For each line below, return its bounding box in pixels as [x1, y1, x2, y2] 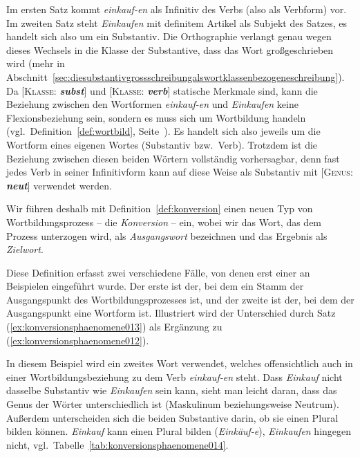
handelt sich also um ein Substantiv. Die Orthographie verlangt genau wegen [6, 29, 332, 44]
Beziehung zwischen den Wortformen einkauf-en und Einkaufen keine [6, 97, 299, 111]
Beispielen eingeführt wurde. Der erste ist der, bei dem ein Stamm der [6, 279, 304, 293]
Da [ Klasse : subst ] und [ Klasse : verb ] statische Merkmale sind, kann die [6, 83, 318, 97]
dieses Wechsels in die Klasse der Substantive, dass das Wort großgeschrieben [6, 42, 334, 57]
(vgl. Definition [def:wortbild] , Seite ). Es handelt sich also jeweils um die [6, 124, 321, 138]
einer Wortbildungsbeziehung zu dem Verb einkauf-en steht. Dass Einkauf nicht [6, 369, 343, 384]
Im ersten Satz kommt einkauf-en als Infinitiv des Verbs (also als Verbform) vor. [6, 2, 347, 16]
